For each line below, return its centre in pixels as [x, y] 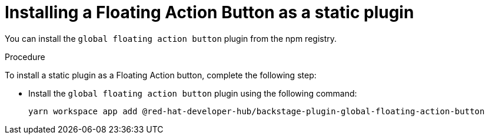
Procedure [25, 57]
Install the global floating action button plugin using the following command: [193, 93]
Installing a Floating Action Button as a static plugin [209, 12]
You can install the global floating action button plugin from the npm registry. [171, 38]
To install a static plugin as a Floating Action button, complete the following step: [161, 75]
